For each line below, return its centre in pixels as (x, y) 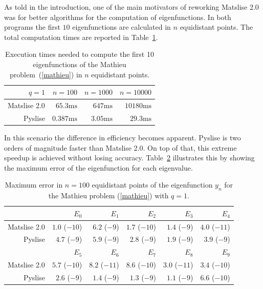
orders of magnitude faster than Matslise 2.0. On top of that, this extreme (120, 147)
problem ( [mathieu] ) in (46, 74)
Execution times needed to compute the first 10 (80, 54)
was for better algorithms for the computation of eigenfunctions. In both (118, 17)
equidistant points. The (216, 27)
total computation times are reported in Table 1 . (81, 37)
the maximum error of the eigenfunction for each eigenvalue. (98, 167)
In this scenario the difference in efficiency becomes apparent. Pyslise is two (123, 137)
